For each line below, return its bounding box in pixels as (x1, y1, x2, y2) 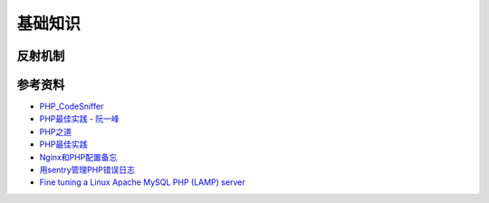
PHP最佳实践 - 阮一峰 (39, 113, 120, 124)
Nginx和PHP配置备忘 (39, 151, 118, 162)
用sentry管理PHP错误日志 (39, 164, 136, 176)
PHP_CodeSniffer (39, 101, 104, 112)
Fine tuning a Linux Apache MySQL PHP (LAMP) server (39, 177, 245, 188)
